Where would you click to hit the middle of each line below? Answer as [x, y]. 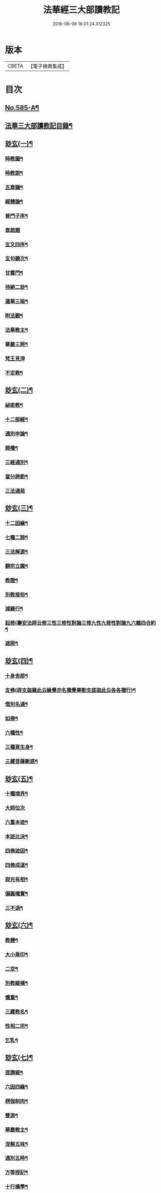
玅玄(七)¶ [19, 1057]
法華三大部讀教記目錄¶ [39, 125]
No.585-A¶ [22, 108]
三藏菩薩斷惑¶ [21, 761]
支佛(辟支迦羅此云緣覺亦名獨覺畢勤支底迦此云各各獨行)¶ [71, 690]
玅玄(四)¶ [19, 661]
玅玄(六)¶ [19, 925]
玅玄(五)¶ [19, 779]
